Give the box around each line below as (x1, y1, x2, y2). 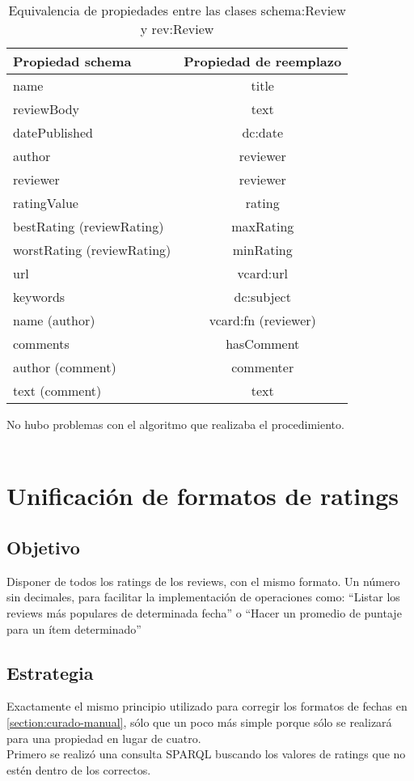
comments (13, 334, 70, 353)
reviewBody (13, 100, 80, 118)
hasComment (226, 334, 300, 353)
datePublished (13, 123, 94, 142)
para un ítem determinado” (6, 620, 142, 637)
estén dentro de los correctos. (6, 761, 151, 778)
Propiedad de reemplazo (184, 52, 342, 70)
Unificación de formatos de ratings (6, 479, 399, 512)
